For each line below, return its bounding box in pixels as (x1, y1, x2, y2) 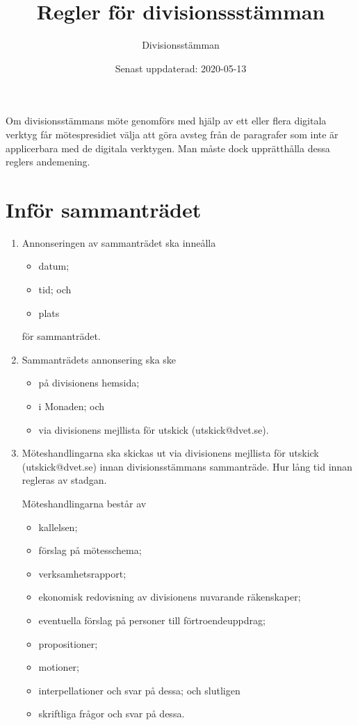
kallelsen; (38, 519, 78, 534)
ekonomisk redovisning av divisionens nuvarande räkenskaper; (38, 589, 301, 604)
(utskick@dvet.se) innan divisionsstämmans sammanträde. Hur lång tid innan (22, 459, 352, 473)
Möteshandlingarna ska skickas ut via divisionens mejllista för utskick (22, 446, 319, 460)
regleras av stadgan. (22, 473, 107, 487)
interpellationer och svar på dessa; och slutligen (38, 683, 241, 697)
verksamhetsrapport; (38, 566, 127, 580)
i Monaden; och (38, 398, 105, 413)
